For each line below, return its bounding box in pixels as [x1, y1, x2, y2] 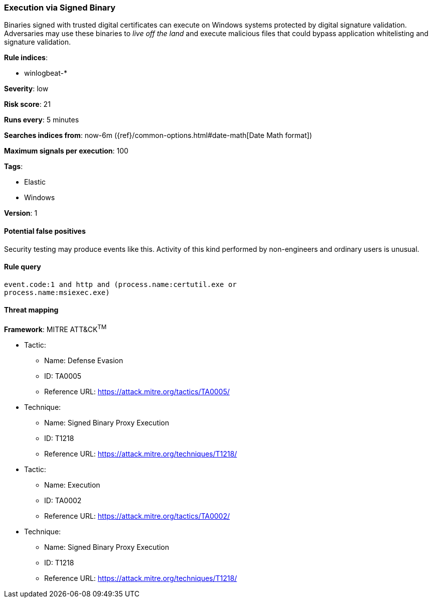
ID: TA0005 [44, 371, 82, 380]
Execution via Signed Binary [4, 3, 116, 13]
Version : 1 [4, 209, 38, 218]
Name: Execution [44, 480, 100, 489]
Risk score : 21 [4, 100, 51, 109]
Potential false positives [4, 226, 86, 235]
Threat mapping [4, 306, 59, 315]
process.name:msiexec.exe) [4, 288, 110, 296]
